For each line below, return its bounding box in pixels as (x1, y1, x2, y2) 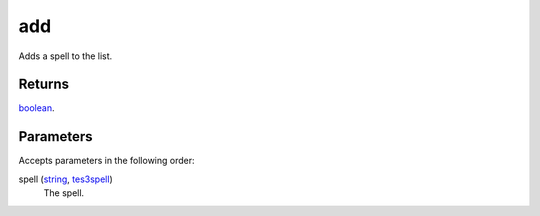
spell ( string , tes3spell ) (18, 173, 114, 185)
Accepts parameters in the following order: (18, 155, 195, 167)
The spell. (43, 187, 85, 199)
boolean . (18, 102, 55, 114)
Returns (18, 76, 70, 93)
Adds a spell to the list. (18, 50, 113, 62)
